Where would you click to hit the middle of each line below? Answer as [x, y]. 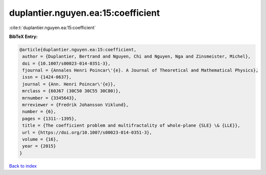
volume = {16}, [41, 139]
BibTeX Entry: [23, 36]
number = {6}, [39, 112]
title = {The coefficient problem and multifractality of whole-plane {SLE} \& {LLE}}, [132, 125]
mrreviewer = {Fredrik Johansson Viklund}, [76, 105]
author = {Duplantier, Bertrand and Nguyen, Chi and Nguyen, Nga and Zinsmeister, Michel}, [136, 56]
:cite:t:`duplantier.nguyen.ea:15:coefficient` [52, 28]
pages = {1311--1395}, [50, 119]
